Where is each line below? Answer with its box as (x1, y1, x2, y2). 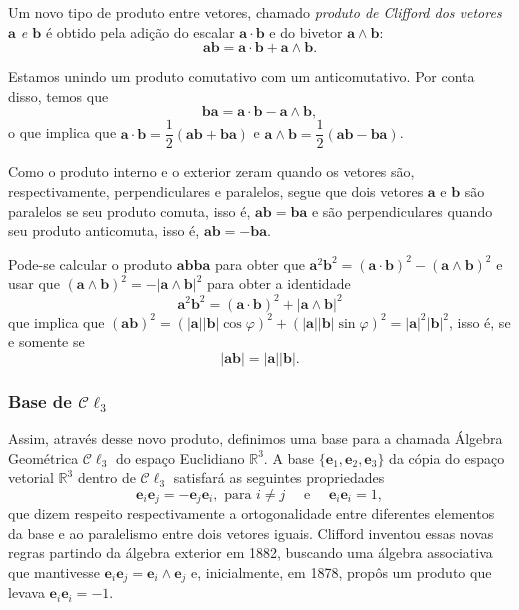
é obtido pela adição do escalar (45, 21, 235, 42)
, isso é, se (448, 311, 511, 332)
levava (8, 582, 45, 603)
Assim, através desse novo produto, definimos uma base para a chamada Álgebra (8, 427, 503, 448)
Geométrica (8, 447, 79, 468)
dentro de (77, 467, 136, 488)
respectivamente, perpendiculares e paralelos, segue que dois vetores (8, 181, 424, 202)
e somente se (8, 331, 85, 352)
